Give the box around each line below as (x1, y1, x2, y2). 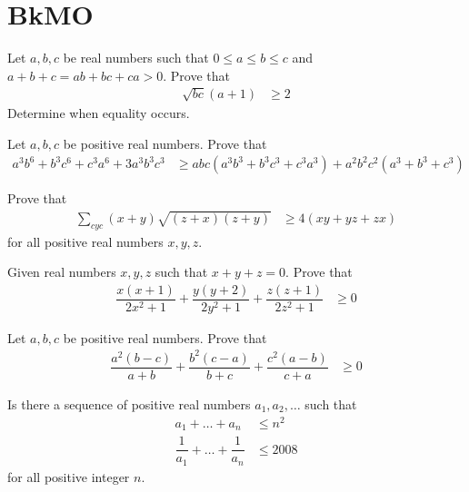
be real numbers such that (63, 48, 209, 67)
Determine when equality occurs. (7, 103, 190, 123)
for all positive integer (7, 467, 130, 486)
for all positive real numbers (7, 231, 164, 251)
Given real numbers (7, 262, 116, 281)
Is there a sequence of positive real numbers (7, 395, 251, 414)
